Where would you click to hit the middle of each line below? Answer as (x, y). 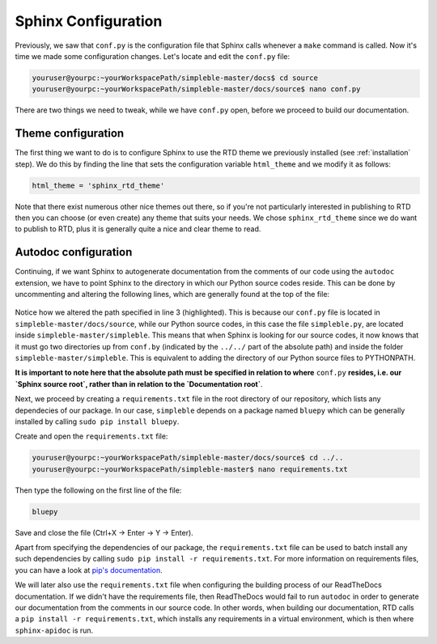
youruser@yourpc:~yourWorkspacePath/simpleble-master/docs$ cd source (175, 78)
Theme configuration (70, 133)
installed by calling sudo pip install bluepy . (97, 422)
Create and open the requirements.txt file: (91, 436)
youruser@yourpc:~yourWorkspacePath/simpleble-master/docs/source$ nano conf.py (196, 89)
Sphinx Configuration (89, 21)
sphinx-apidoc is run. (54, 630)
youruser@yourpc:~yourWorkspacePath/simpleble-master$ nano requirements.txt (190, 469)
